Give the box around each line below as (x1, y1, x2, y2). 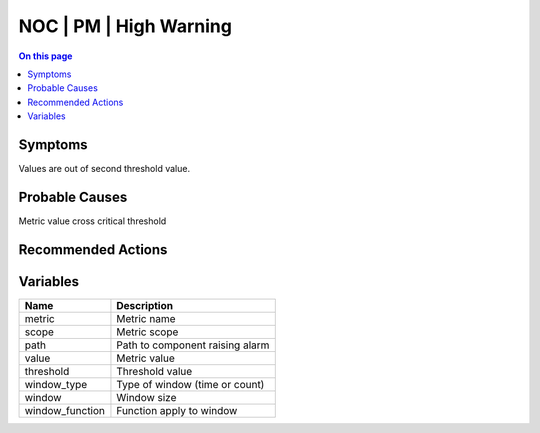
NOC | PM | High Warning (18, 15, 232, 37)
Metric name (116, 311, 176, 325)
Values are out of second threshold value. (18, 163, 190, 175)
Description (116, 298, 174, 312)
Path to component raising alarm (116, 338, 270, 352)
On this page (18, 50, 73, 62)
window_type (24, 377, 88, 391)
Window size (116, 390, 177, 404)
